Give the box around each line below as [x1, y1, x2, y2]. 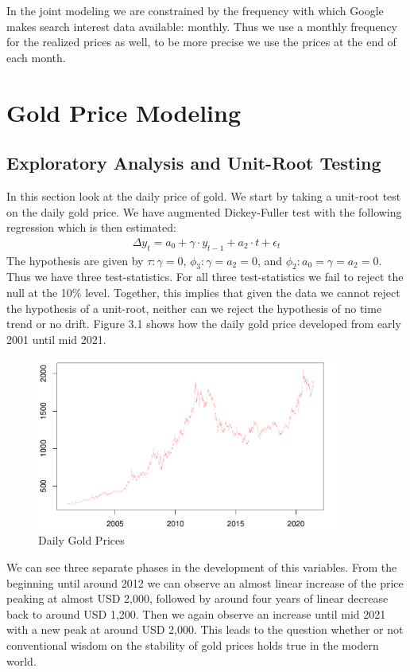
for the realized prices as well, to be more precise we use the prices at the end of [6, 33, 396, 50]
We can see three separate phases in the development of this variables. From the [6, 558, 397, 575]
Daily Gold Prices [38, 532, 125, 549]
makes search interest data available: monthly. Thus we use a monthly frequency [6, 18, 398, 34]
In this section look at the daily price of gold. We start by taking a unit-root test [6, 187, 401, 204]
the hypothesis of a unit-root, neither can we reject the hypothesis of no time [6, 299, 382, 316]
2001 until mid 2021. [6, 330, 106, 347]
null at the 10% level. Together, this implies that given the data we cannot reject [6, 283, 400, 300]
